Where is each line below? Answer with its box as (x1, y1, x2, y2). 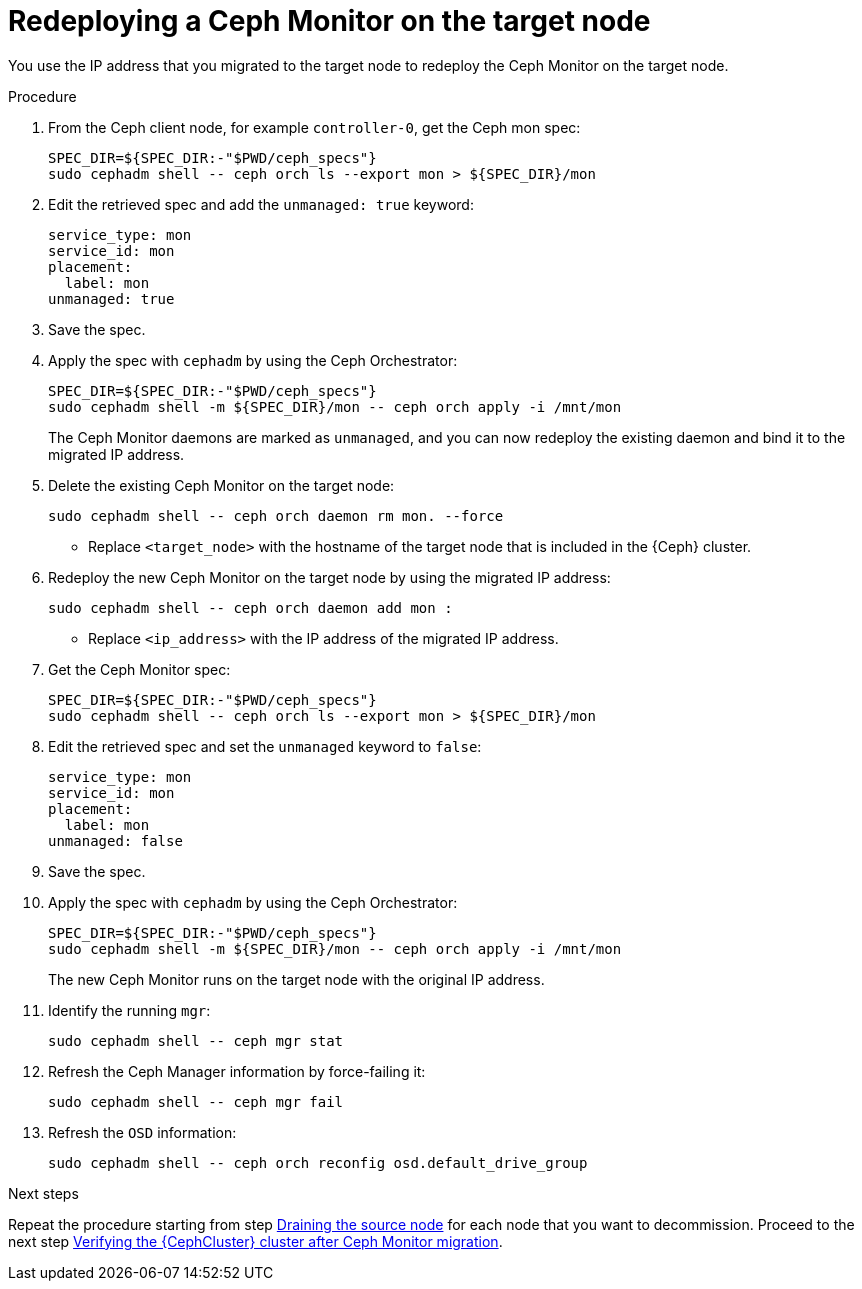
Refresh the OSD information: (48, 1123, 237, 1141)
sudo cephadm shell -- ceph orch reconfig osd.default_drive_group (48, 1154, 588, 1171)
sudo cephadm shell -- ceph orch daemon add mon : (48, 599, 453, 616)
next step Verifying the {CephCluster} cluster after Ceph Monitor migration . (8, 1232, 503, 1250)
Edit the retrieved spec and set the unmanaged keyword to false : (48, 737, 482, 755)
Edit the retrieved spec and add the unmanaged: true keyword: (48, 195, 474, 213)
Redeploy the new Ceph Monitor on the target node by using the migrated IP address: (48, 568, 611, 586)
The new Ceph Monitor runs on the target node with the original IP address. (48, 970, 545, 988)
